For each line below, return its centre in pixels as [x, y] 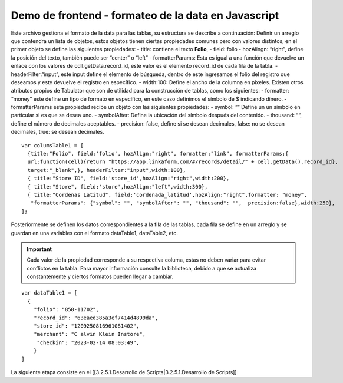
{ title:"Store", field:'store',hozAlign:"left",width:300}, [118, 186]
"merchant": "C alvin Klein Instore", [90, 334]
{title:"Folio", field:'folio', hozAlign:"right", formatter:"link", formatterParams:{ [158, 154]
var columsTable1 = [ [52, 145]
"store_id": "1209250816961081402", [86, 326]
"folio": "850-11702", [66, 310]
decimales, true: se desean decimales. [57, 132]
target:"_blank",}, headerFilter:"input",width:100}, [107, 170]
